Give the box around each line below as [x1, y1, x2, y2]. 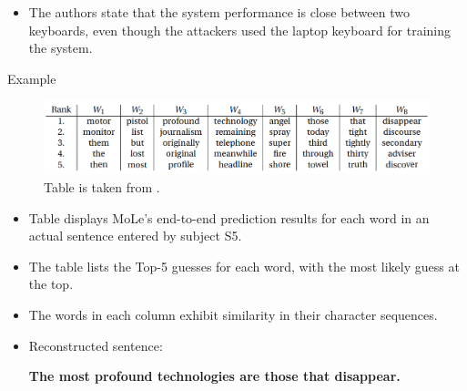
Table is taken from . [44, 178, 160, 197]
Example [7, 68, 56, 87]
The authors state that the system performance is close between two [28, 3, 410, 21]
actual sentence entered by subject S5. [28, 226, 242, 245]
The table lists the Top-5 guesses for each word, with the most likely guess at [28, 256, 460, 275]
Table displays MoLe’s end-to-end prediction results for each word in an [28, 208, 430, 227]
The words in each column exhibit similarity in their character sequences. [28, 305, 438, 324]
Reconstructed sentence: [28, 335, 163, 355]
